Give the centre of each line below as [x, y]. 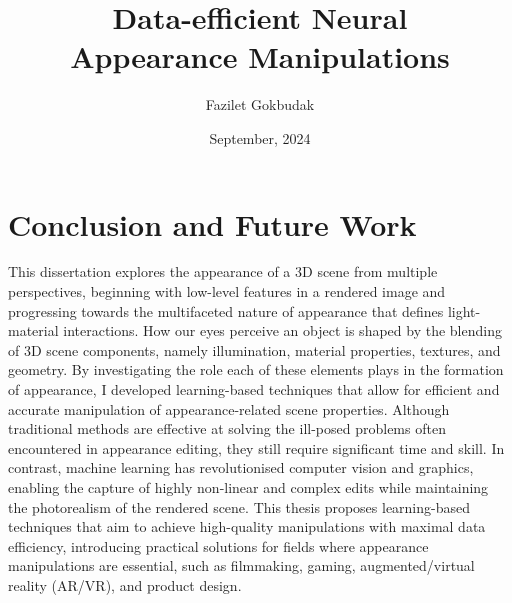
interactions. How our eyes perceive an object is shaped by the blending [282, 330]
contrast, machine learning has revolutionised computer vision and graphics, [241, 467]
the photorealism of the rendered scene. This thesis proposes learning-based [239, 506]
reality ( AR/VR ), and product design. [125, 584]
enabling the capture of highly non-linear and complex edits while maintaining [248, 486]
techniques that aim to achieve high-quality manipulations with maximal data [247, 526]
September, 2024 [260, 137]
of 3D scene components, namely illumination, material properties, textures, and [254, 349]
